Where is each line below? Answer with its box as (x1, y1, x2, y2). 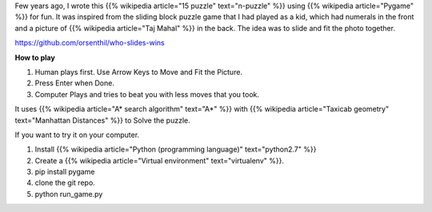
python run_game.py (34, 189, 103, 198)
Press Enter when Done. (34, 78, 115, 88)
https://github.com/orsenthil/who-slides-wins (14, 38, 165, 48)
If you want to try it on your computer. (14, 130, 140, 139)
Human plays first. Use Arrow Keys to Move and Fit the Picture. (34, 67, 243, 77)
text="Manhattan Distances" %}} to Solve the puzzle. (14, 116, 191, 125)
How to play (14, 53, 55, 62)
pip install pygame (34, 167, 95, 177)
